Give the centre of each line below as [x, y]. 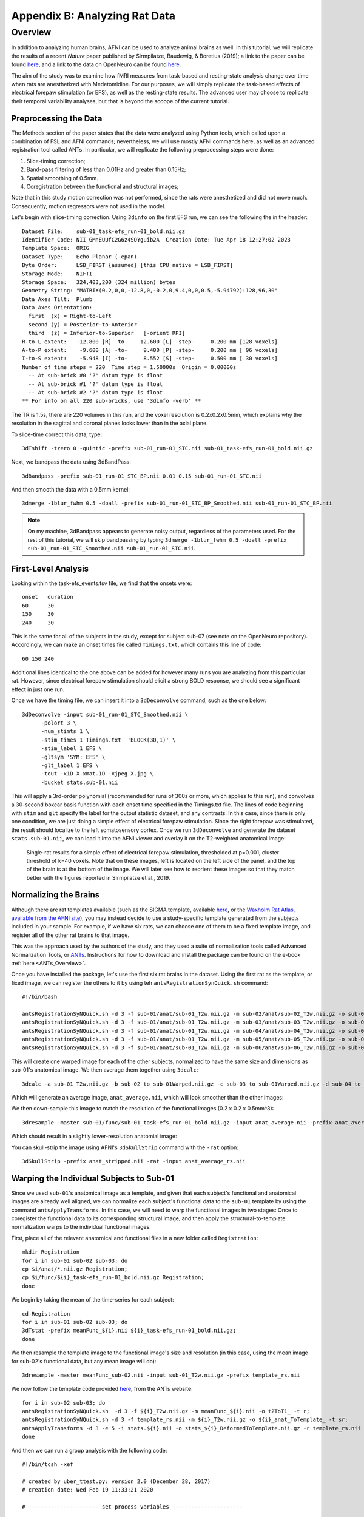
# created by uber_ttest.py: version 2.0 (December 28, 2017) [116, 1481]
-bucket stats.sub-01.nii [79, 782]
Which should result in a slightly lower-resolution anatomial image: [94, 1136]
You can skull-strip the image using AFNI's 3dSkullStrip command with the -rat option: [125, 1147]
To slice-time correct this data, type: [57, 434]
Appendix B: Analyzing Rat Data [93, 16]
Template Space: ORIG [56, 248]
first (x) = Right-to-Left [70, 316]
